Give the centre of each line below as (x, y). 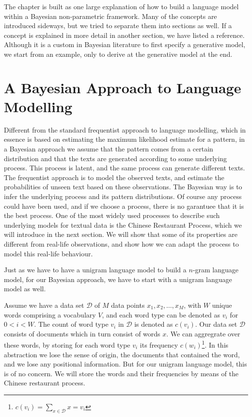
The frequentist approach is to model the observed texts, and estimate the (114, 177)
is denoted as (154, 324)
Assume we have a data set (44, 305)
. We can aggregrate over (203, 333)
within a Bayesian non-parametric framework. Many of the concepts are (110, 16)
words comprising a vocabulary (50, 314)
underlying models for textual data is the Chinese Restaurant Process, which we (123, 225)
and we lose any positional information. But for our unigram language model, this (126, 364)
